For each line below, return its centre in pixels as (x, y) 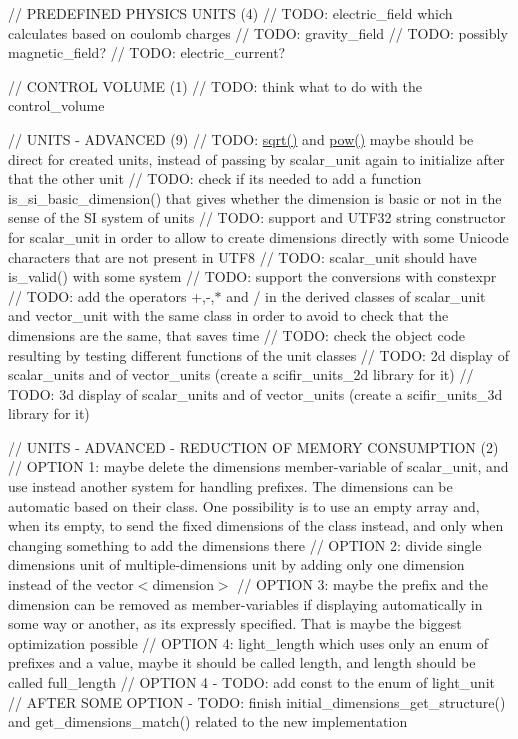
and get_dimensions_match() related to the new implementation (208, 721)
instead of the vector (71, 584)
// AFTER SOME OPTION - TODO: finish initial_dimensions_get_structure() (257, 701)
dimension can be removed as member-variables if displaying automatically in (245, 603)
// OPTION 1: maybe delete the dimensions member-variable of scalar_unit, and (258, 466)
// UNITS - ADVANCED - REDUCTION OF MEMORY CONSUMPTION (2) (253, 446)
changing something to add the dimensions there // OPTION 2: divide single (245, 544)
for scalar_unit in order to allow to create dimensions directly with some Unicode (258, 236)
